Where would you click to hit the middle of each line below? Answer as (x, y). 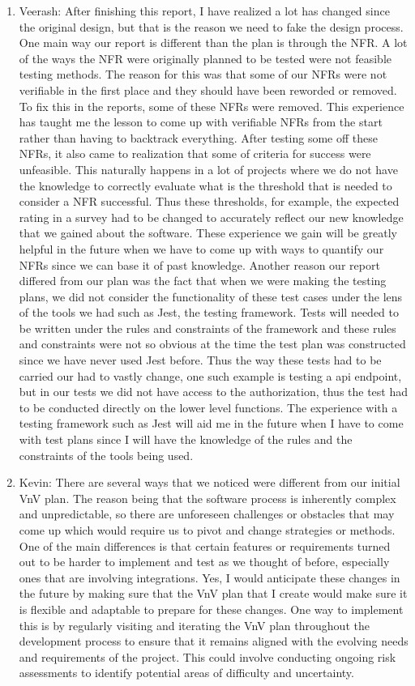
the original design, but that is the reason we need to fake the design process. (211, 26)
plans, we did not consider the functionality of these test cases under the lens (211, 296)
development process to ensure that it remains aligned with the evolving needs (214, 641)
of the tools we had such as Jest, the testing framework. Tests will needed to (209, 312)
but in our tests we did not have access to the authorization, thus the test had (214, 392)
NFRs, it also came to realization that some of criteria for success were (195, 153)
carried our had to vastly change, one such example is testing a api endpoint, (210, 375)
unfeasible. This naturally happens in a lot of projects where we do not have (208, 169)
